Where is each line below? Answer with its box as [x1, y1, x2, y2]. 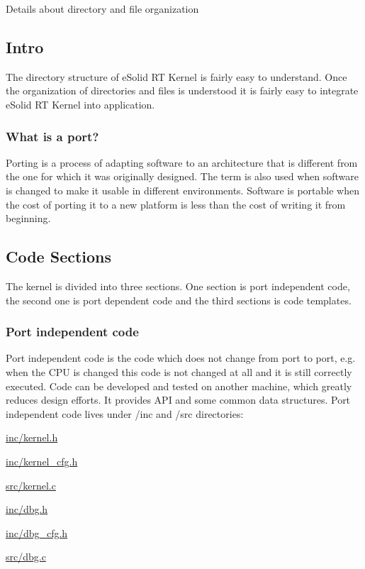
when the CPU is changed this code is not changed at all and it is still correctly [6, 364, 352, 379]
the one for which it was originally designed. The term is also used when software [6, 169, 359, 184]
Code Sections [6, 245, 112, 267]
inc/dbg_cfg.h [6, 525, 68, 540]
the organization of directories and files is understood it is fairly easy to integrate [6, 83, 359, 98]
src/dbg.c [6, 549, 46, 564]
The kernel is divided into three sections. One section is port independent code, [6, 278, 350, 293]
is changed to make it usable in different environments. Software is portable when [6, 182, 359, 197]
